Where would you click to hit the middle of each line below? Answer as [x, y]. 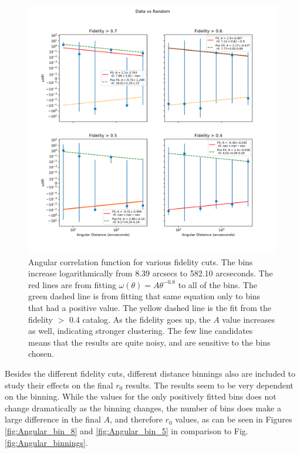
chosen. [41, 354]
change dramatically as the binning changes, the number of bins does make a [143, 408]
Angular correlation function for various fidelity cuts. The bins [141, 261]
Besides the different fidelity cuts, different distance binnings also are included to [150, 373]
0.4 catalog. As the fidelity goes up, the [140, 319]
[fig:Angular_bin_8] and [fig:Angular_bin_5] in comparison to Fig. [127, 430]
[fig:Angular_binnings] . [46, 442]
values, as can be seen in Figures [234, 419]
